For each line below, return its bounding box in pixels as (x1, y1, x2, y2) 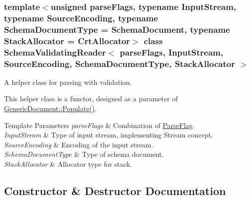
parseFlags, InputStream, (120, 46, 223, 58)
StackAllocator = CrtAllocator (4, 34, 130, 47)
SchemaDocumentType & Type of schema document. (4, 149, 164, 159)
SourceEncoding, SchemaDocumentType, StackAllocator (4, 57, 235, 69)
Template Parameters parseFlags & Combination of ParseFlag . (4, 120, 195, 130)
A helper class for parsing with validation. (4, 76, 132, 87)
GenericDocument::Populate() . (4, 103, 97, 114)
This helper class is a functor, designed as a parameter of (4, 93, 178, 104)
